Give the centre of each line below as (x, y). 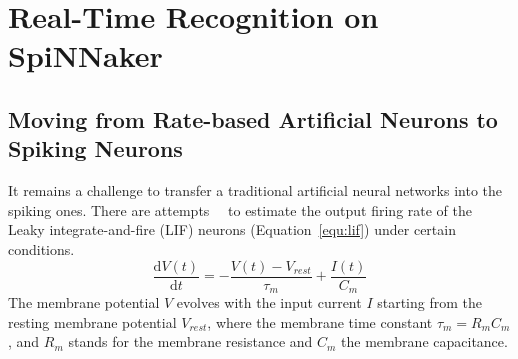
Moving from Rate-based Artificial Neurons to (253, 118)
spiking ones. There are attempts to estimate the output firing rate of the (240, 209)
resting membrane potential (92, 321)
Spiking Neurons (95, 148)
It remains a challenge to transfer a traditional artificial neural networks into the (255, 190)
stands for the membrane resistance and (190, 341)
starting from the (429, 302)
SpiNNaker (85, 55)
